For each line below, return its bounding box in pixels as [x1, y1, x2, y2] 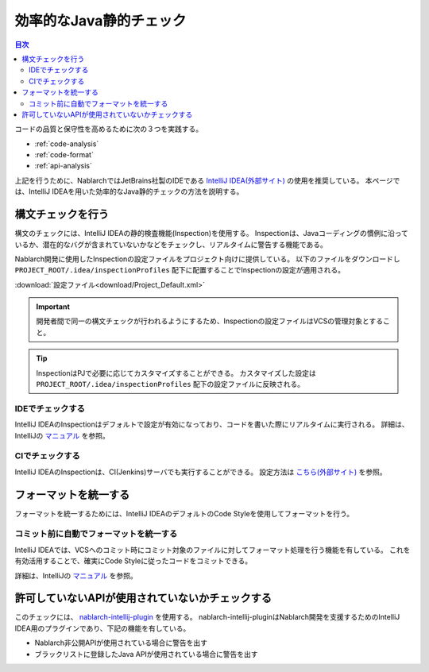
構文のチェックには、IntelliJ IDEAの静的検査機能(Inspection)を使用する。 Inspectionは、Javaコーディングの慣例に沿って [14, 229, 409, 238]
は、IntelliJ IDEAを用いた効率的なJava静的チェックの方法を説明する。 [14, 187, 244, 196]
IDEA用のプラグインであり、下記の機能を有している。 [14, 624, 191, 633]
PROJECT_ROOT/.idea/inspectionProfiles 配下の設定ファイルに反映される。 [36, 380, 305, 389]
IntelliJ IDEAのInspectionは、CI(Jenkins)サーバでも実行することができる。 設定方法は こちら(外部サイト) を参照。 [14, 467, 387, 477]
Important [36, 302, 71, 311]
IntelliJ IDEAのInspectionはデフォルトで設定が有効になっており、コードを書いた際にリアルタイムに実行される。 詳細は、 [14, 419, 409, 429]
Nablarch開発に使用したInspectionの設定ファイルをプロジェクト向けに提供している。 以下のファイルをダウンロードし [14, 254, 400, 264]
